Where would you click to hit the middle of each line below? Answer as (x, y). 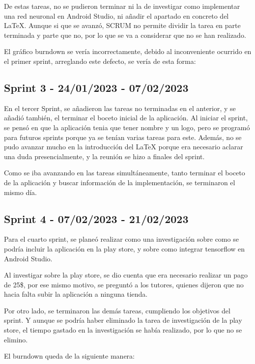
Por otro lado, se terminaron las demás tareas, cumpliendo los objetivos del (117, 310)
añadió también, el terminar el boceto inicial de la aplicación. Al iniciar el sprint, (126, 118)
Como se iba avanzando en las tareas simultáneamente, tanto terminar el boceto (125, 173)
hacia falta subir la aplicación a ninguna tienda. (76, 294)
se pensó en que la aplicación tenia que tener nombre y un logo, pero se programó (127, 127)
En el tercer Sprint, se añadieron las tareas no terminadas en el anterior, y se (120, 108)
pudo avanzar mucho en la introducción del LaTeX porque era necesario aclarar (124, 147)
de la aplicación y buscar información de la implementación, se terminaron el (120, 182)
